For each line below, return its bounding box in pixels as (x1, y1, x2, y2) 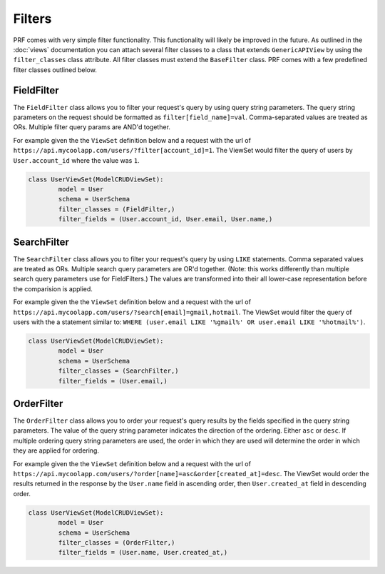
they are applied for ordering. (13, 446, 100, 455)
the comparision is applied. (13, 284, 93, 293)
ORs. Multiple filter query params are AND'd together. (13, 123, 171, 131)
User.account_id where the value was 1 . (13, 156, 140, 164)
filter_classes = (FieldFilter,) (58, 205, 175, 213)
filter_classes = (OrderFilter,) (58, 538, 175, 546)
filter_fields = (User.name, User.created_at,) (58, 548, 228, 557)
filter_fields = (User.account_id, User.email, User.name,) (58, 215, 273, 223)
